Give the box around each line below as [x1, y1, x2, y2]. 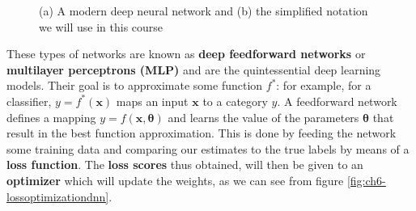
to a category [202, 92, 268, 109]
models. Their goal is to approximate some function [6, 77, 263, 94]
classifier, [6, 92, 52, 109]
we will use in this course [39, 18, 163, 35]
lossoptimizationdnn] [6, 188, 109, 205]
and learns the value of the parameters [168, 108, 359, 125]
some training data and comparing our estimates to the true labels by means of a [6, 140, 410, 157]
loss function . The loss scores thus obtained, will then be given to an [6, 156, 363, 173]
